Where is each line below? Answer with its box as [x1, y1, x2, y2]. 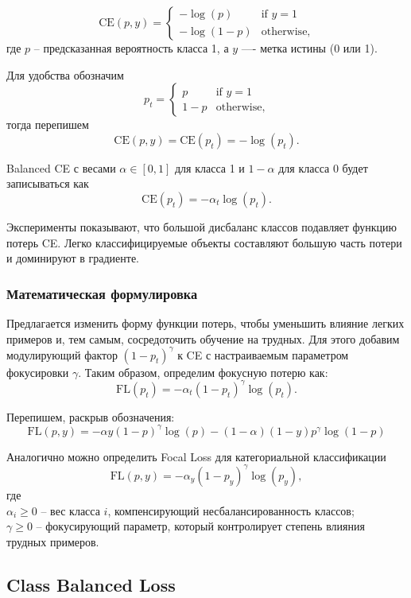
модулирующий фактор [6, 346, 118, 363]
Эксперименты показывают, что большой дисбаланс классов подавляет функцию [6, 218, 397, 235]
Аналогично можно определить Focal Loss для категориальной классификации [6, 448, 386, 464]
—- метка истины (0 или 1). [241, 40, 378, 56]
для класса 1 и [174, 159, 245, 176]
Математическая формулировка [6, 283, 198, 303]
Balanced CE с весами [6, 159, 116, 176]
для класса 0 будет [278, 159, 368, 176]
